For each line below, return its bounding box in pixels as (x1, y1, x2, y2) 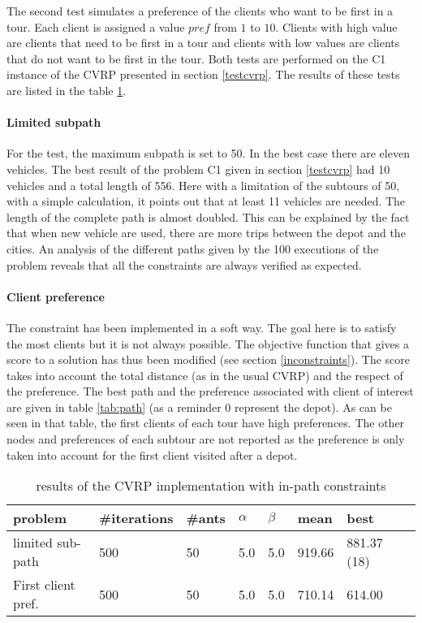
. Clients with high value (275, 18, 398, 35)
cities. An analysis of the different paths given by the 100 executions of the (6, 240, 379, 257)
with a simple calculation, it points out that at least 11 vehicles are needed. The (6, 193, 406, 210)
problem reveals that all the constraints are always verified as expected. (6, 256, 362, 273)
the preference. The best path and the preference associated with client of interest (6, 383, 414, 400)
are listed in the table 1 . (6, 81, 127, 98)
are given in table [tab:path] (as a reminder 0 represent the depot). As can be (6, 398, 392, 415)
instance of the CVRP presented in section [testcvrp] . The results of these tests (6, 66, 400, 83)
